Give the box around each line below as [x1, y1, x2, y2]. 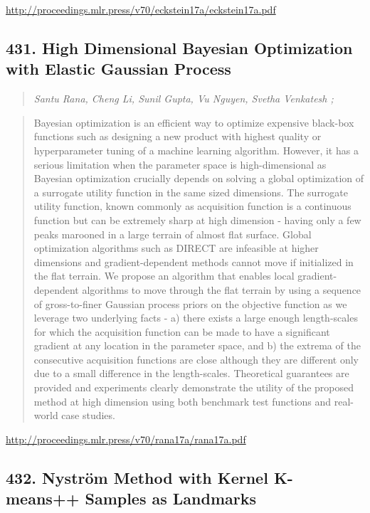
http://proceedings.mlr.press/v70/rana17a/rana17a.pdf [6, 431, 246, 446]
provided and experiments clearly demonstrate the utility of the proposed [33, 380, 354, 395]
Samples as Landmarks [85, 487, 257, 509]
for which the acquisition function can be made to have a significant [33, 324, 330, 339]
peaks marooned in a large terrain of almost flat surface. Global [33, 226, 312, 241]
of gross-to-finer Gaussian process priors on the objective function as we [33, 296, 347, 311]
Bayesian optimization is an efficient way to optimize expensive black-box [33, 115, 354, 129]
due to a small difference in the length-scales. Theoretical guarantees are [33, 366, 349, 381]
